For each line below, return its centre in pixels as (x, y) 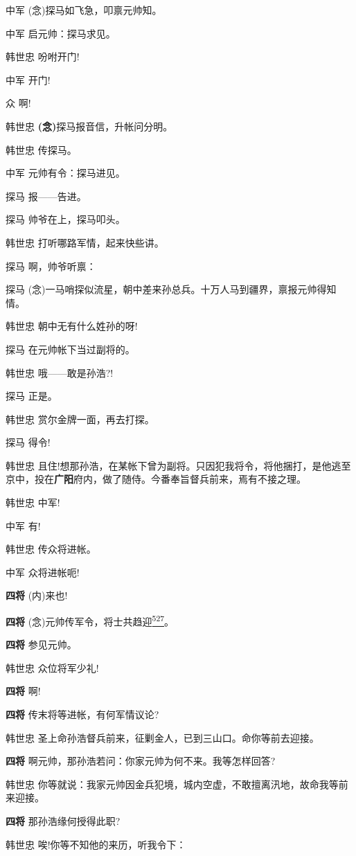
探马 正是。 (32, 396)
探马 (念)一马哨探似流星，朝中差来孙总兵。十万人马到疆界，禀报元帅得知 (171, 289)
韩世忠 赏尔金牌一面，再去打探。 (80, 419)
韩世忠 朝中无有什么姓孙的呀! (72, 326)
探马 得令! (28, 442)
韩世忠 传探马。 (41, 149)
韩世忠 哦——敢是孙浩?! (60, 372)
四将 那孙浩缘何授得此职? (63, 821)
